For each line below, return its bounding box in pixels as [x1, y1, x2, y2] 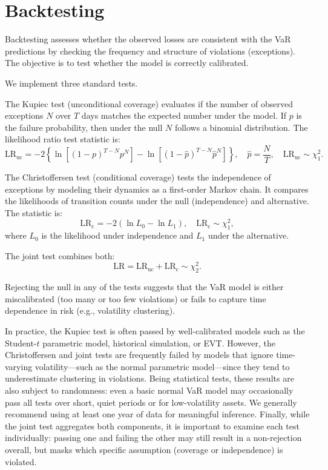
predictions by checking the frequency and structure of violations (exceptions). [5, 44, 295, 57]
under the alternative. [208, 229, 289, 242]
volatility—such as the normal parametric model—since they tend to [34, 360, 290, 372]
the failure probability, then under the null [5, 121, 163, 133]
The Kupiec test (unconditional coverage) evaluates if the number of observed [5, 97, 293, 110]
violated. [5, 455, 37, 468]
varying [5, 360, 33, 372]
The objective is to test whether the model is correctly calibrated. [5, 56, 249, 69]
